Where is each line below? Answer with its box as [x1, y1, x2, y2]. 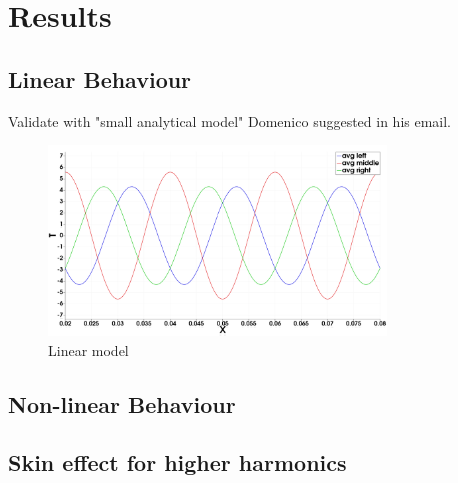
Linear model [48, 339, 129, 360]
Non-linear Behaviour [8, 388, 236, 419]
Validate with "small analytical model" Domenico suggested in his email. [8, 110, 452, 131]
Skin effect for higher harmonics [8, 447, 347, 478]
